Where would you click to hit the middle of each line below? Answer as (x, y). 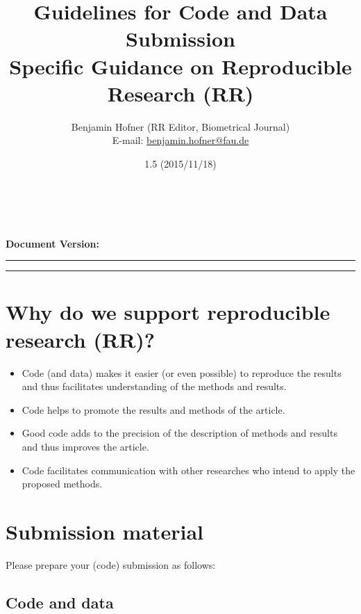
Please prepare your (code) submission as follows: (111, 564)
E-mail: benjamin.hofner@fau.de (180, 140)
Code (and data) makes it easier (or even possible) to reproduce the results (182, 372)
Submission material (105, 531)
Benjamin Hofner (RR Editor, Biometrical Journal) (180, 126)
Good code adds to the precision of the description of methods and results (179, 433)
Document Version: (52, 243)
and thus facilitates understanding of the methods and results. (154, 386)
